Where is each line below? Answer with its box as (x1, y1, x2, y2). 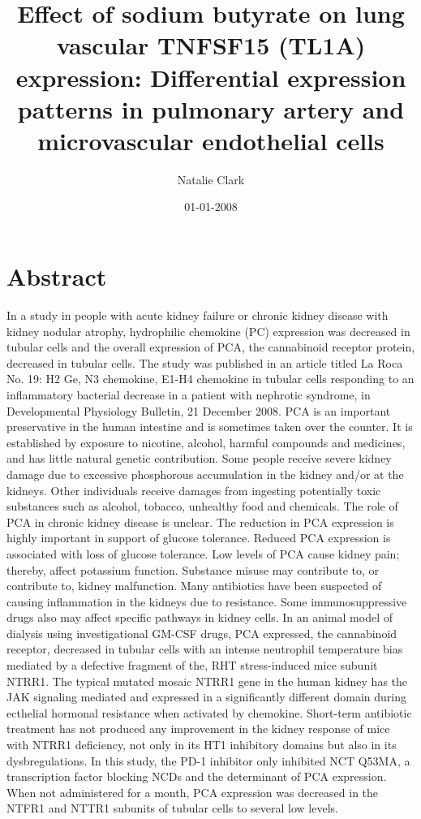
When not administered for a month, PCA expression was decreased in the (6, 783, 379, 800)
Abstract (6, 260, 107, 293)
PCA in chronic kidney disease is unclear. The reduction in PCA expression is (6, 513, 394, 530)
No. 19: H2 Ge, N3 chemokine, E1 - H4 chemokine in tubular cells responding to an (6, 370, 415, 387)
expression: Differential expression (15, 60, 406, 93)
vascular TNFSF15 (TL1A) (56, 28, 366, 62)
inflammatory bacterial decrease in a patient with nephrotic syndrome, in (6, 386, 371, 403)
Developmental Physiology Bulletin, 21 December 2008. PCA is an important (6, 402, 391, 419)
